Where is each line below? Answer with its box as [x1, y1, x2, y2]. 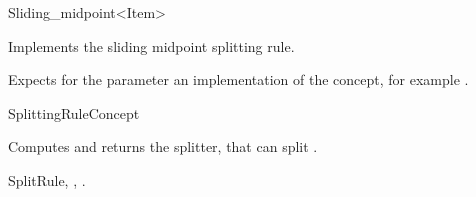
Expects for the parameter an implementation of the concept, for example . [8, 69, 469, 90]
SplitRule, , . [8, 169, 86, 190]
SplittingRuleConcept [8, 102, 140, 123]
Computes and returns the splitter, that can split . [8, 136, 318, 157]
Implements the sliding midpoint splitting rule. [8, 35, 295, 56]
